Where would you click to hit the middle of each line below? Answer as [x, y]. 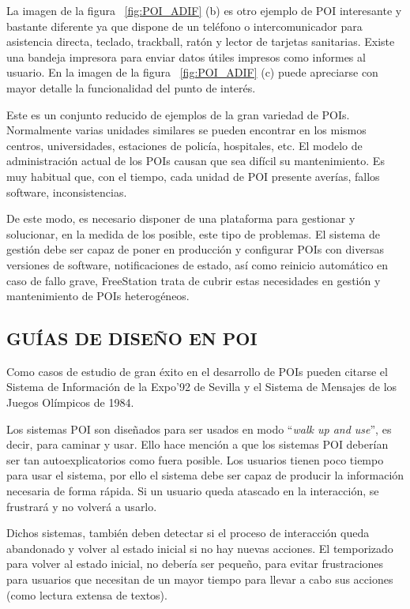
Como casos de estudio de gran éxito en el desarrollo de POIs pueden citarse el [197, 371]
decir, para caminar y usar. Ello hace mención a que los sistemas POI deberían [197, 444]
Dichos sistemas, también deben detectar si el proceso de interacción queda [188, 533]
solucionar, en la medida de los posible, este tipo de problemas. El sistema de [193, 233]
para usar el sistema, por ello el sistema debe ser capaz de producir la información [205, 475]
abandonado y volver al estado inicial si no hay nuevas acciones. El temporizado [200, 548]
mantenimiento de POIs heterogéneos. [98, 296]
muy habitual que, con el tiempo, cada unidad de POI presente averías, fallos [193, 176]
